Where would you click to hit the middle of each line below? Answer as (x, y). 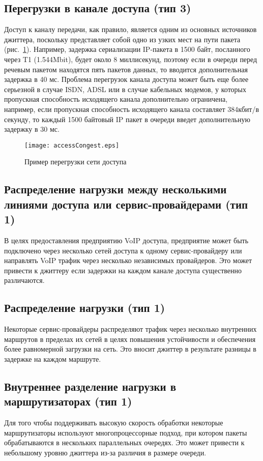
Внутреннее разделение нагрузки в (90, 386)
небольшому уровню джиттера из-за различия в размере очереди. (105, 452)
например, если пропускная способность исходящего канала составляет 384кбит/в (132, 109)
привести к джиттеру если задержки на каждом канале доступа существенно (123, 270)
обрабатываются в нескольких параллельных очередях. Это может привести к (124, 442)
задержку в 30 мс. (32, 129)
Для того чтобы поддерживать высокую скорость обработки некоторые (114, 423)
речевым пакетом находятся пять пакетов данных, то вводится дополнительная (126, 69)
